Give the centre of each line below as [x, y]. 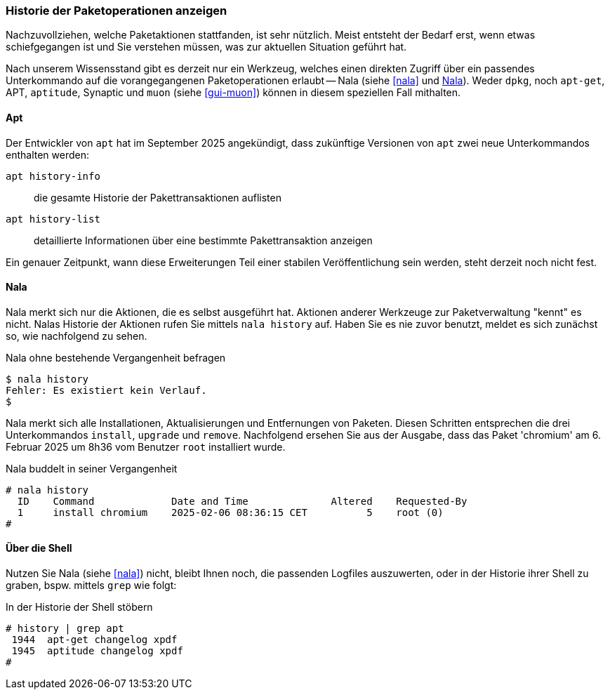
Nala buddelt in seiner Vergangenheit [92, 468]
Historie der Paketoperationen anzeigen [117, 11]
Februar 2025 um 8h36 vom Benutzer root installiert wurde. [146, 446]
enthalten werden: [48, 154]
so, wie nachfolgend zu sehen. [77, 336]
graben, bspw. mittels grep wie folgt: [91, 585]
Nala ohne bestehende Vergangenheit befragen [116, 357]
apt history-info [53, 176]
